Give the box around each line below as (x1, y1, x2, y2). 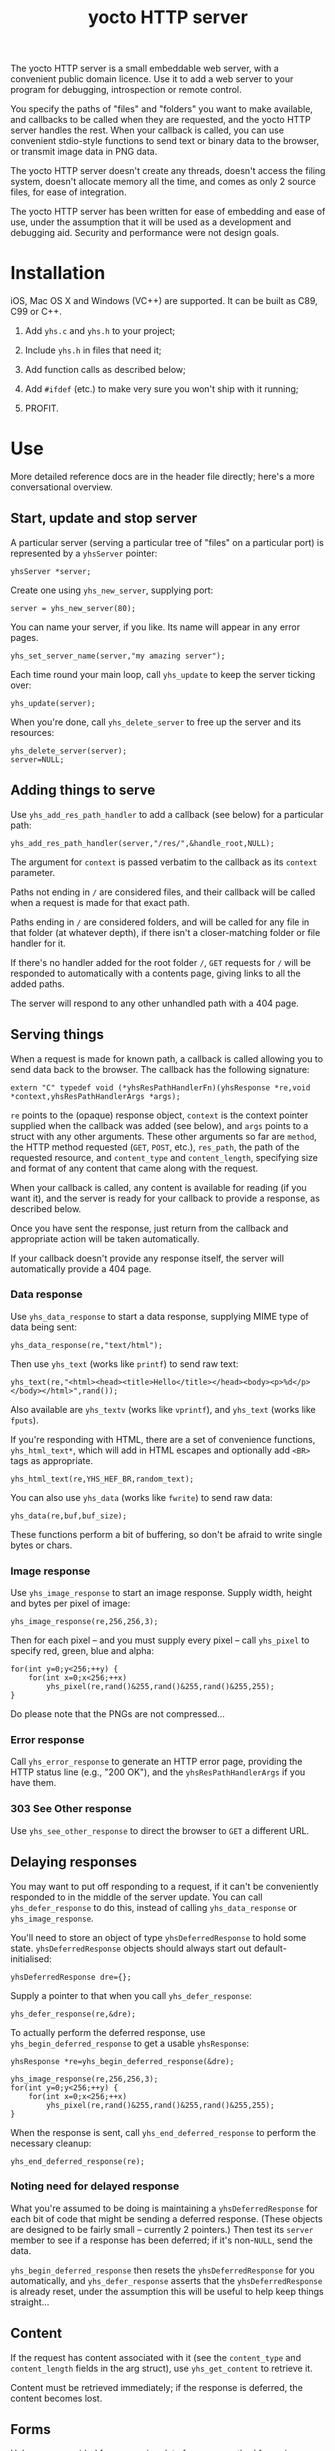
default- (253, 1942, 287, 1954)
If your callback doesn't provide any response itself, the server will (10, 1252, 285, 1264)
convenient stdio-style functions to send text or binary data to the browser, (10, 135, 320, 147)
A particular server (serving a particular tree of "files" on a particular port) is (10, 536, 325, 548)
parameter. (10, 866, 56, 878)
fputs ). (10, 1414, 39, 1426)
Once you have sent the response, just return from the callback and (10, 1222, 289, 1234)
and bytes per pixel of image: (10, 1597, 131, 1610)
